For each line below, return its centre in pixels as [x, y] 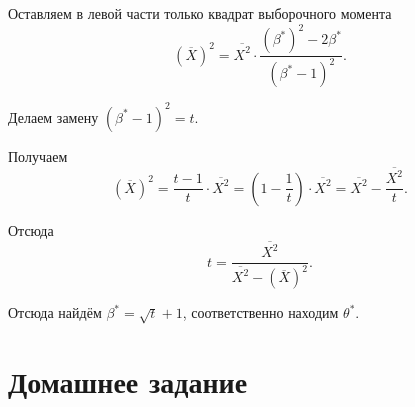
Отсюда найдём [55, 312]
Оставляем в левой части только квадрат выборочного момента [200, 13]
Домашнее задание [128, 381]
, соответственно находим [260, 312]
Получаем [38, 155]
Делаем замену [53, 116]
